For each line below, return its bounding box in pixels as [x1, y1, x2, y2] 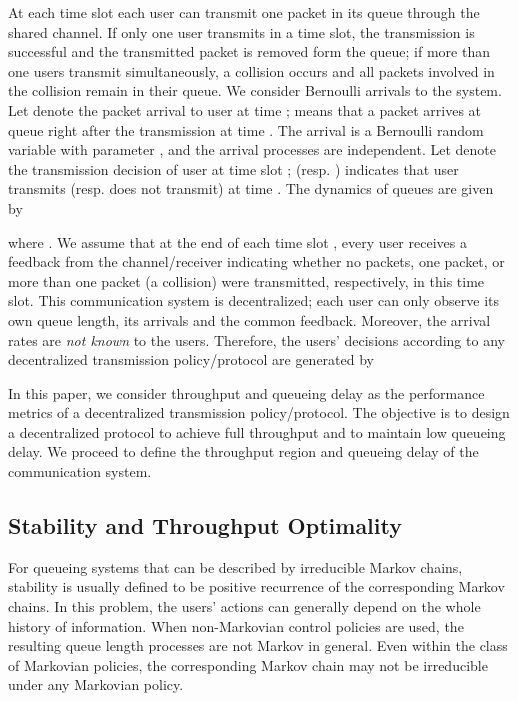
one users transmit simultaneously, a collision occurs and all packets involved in [8, 60, 495, 81]
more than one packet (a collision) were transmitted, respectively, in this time [8, 270, 485, 291]
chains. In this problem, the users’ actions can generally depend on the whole [8, 596, 481, 617]
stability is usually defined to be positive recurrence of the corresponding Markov [8, 576, 505, 597]
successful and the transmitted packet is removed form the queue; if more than [8, 41, 490, 62]
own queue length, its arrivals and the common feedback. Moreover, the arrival [8, 309, 491, 330]
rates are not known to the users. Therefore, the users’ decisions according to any [8, 329, 505, 350]
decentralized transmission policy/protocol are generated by [8, 349, 374, 370]
